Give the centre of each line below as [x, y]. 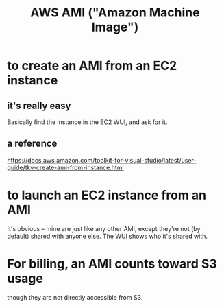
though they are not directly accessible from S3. [75, 297]
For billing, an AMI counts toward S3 [112, 264]
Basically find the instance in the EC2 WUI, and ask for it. [87, 122]
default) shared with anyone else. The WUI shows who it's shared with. [107, 236]
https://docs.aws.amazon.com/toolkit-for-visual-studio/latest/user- [102, 160]
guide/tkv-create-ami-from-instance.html [66, 167]
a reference [32, 144]
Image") [115, 27]
